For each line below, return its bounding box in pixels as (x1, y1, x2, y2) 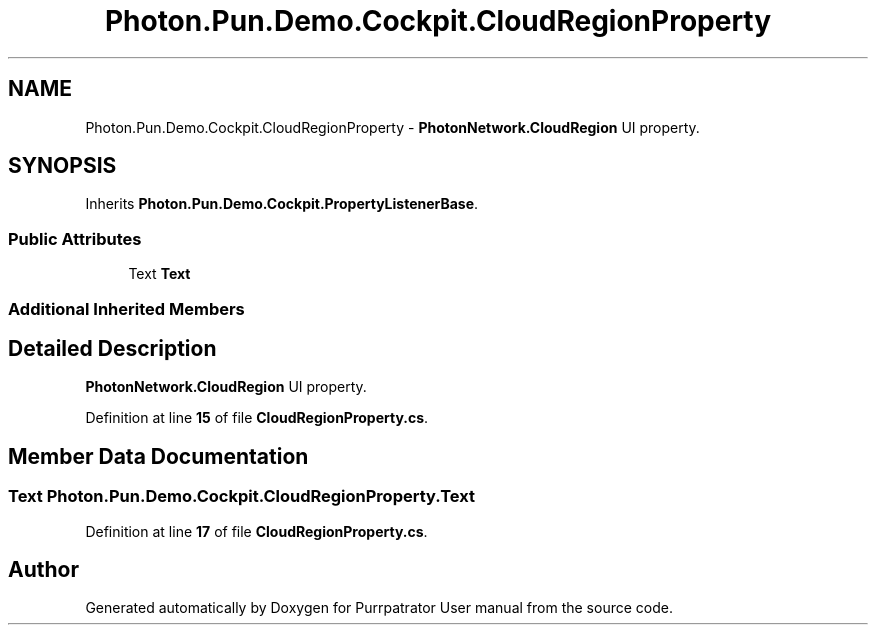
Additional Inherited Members (8, 298, 245, 319)
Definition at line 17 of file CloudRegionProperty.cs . (85, 522, 428, 540)
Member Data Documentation (8, 443, 309, 469)
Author (8, 557, 79, 583)
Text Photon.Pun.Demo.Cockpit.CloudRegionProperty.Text (8, 486, 475, 507)
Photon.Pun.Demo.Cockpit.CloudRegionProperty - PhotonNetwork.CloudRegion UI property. (85, 118, 700, 136)
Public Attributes (8, 228, 142, 249)
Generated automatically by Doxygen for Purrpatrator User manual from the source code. (85, 599, 673, 617)
